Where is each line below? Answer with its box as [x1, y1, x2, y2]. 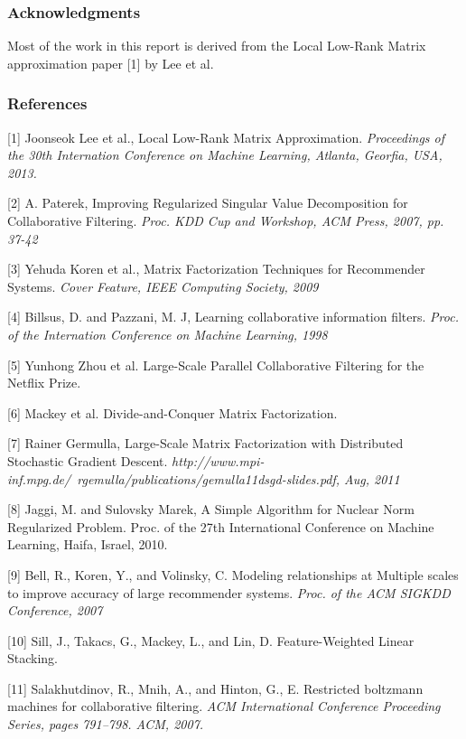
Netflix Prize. [7, 373, 81, 392]
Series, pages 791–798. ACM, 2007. [7, 715, 204, 734]
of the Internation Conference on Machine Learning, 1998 [7, 324, 328, 343]
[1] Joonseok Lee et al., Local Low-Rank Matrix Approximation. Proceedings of [7, 127, 445, 146]
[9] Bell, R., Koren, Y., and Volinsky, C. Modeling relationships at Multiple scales [7, 565, 459, 584]
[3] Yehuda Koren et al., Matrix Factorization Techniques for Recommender [7, 259, 425, 278]
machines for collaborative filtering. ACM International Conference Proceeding [7, 697, 441, 716]
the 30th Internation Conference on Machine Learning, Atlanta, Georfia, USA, [7, 145, 443, 164]
